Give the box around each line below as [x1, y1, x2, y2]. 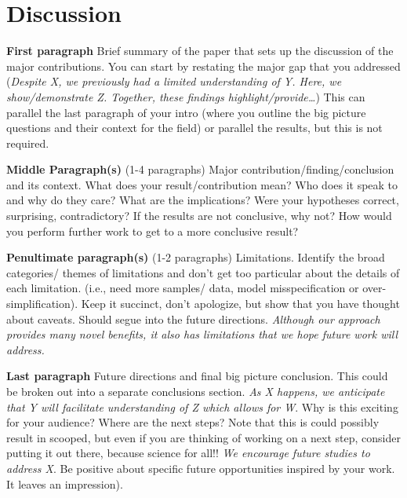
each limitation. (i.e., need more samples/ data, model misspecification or [6, 280, 359, 296]
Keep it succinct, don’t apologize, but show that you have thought [81, 295, 400, 312]
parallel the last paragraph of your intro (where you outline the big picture [6, 104, 366, 120]
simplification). [6, 295, 78, 312]
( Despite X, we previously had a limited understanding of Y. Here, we [6, 73, 342, 90]
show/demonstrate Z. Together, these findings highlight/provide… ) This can [6, 88, 365, 104]
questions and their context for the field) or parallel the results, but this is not [6, 119, 383, 136]
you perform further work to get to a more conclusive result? [6, 222, 299, 239]
